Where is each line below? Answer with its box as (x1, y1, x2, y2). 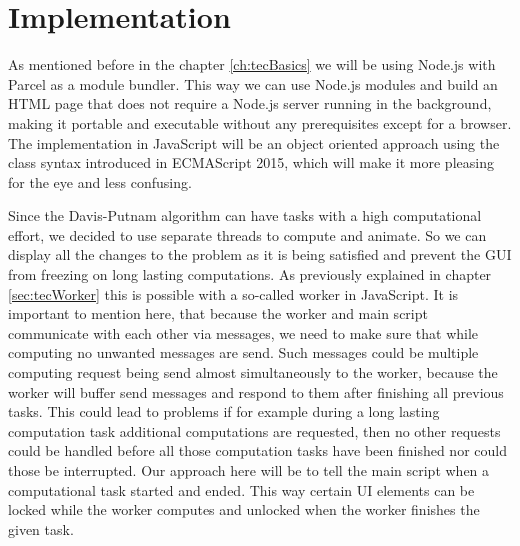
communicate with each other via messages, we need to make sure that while (8, 322, 479, 343)
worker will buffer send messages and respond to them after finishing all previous (8, 381, 504, 402)
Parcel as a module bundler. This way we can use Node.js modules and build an (8, 73, 498, 94)
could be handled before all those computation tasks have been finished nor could (8, 440, 507, 461)
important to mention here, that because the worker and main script (8, 303, 428, 324)
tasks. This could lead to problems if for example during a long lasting (8, 401, 440, 422)
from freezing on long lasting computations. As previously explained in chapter (8, 264, 492, 285)
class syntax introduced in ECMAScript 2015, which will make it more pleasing (8, 152, 494, 173)
